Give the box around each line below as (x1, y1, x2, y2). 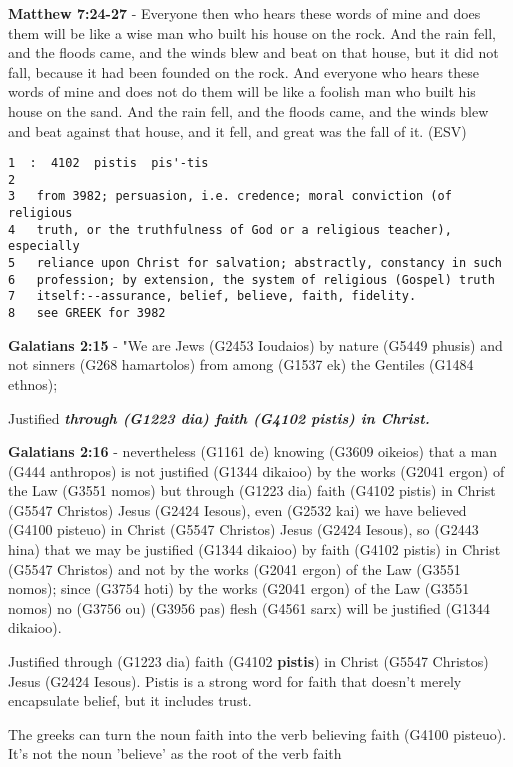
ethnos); (8, 373, 58, 394)
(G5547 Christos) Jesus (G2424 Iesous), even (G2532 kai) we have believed (8, 499, 467, 520)
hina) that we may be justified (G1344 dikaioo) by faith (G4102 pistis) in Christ (8, 539, 501, 560)
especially (8, 239, 80, 254)
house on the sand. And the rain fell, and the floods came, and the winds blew (8, 100, 489, 121)
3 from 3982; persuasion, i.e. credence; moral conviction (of (8, 189, 452, 204)
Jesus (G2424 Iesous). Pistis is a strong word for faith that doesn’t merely (8, 670, 462, 691)
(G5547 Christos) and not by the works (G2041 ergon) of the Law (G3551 (8, 558, 461, 579)
